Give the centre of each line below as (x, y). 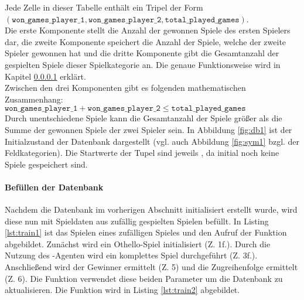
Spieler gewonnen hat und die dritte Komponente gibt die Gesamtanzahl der (142, 53)
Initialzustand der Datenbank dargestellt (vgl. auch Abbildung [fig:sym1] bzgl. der (152, 141)
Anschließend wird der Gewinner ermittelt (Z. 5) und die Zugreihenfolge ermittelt (151, 267)
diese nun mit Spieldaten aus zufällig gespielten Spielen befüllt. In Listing (137, 221)
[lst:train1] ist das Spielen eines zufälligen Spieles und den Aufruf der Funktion (146, 232)
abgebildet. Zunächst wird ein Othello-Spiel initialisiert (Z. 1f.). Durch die (138, 243)
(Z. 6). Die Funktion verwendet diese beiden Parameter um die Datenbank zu (144, 278)
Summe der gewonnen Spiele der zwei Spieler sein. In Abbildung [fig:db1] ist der (148, 129)
